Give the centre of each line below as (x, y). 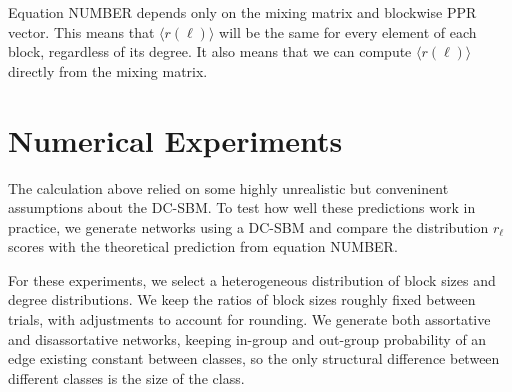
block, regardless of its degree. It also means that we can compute (210, 51)
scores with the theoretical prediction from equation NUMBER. (203, 246)
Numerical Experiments (175, 139)
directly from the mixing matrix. (108, 70)
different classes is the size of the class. (126, 377)
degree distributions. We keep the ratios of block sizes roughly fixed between (242, 299)
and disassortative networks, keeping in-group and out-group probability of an (247, 338)
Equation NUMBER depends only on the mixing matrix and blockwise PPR (242, 12)
